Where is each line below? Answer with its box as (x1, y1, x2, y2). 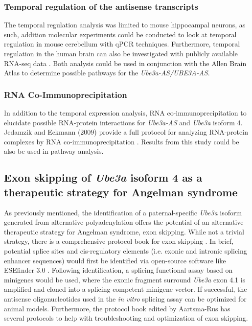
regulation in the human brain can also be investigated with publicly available (4, 48, 238, 58)
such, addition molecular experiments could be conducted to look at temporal (4, 29, 237, 39)
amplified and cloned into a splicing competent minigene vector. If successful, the (4, 284, 247, 294)
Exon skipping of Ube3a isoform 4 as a (4, 170, 203, 185)
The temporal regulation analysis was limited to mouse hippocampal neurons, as (4, 20, 246, 30)
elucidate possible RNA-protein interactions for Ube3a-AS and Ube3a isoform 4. (4, 117, 243, 127)
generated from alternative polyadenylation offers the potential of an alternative (4, 217, 244, 227)
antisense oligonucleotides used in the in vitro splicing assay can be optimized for (4, 293, 247, 303)
